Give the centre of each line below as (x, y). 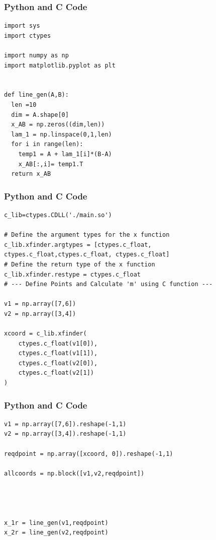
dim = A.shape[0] (40, 115)
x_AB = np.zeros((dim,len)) (58, 125)
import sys (22, 26)
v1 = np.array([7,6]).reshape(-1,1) (65, 424)
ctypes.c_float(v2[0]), (58, 363)
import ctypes (28, 36)
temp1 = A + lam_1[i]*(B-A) (65, 154)
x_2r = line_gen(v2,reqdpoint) (56, 533)
